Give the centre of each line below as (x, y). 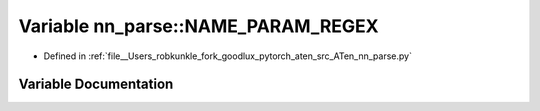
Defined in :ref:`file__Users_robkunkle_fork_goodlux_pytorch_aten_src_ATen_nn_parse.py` (227, 56)
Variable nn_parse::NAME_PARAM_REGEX (198, 26)
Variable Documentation (96, 84)
